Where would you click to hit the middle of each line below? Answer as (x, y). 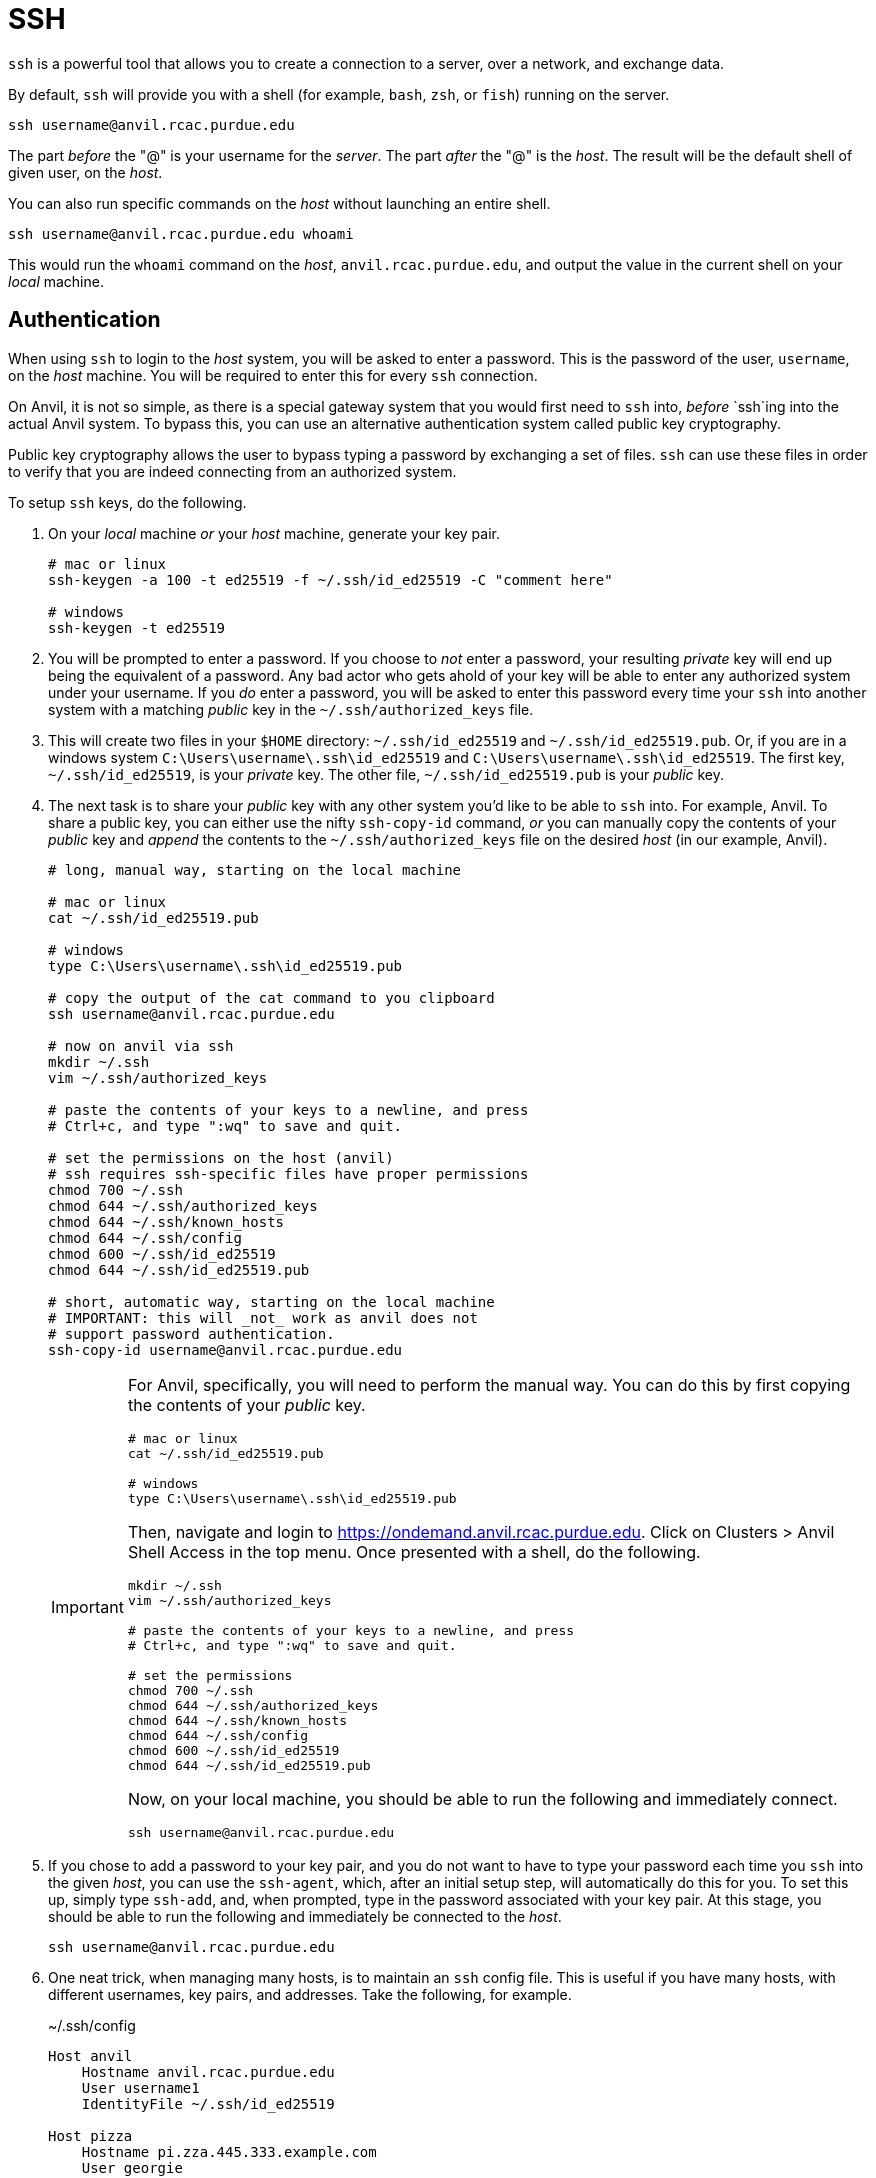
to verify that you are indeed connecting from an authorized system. (232, 471)
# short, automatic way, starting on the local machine (271, 1301)
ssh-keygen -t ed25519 (137, 627)
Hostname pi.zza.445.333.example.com (229, 2151)
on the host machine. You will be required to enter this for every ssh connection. (273, 375)
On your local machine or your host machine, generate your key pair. (274, 533)
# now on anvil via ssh (141, 1045)
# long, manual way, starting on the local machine (255, 869)
